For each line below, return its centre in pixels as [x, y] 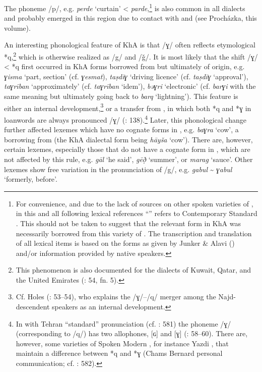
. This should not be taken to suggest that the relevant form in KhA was [128, 223]
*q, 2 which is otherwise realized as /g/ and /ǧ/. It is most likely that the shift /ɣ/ [131, 56]
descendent [33, 307]
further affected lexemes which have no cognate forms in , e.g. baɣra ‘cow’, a [121, 129]
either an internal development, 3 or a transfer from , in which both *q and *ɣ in [128, 107]
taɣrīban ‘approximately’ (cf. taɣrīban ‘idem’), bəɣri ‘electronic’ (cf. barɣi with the [130, 86]
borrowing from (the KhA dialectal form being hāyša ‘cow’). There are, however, [128, 139]
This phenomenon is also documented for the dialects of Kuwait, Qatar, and [134, 270]
